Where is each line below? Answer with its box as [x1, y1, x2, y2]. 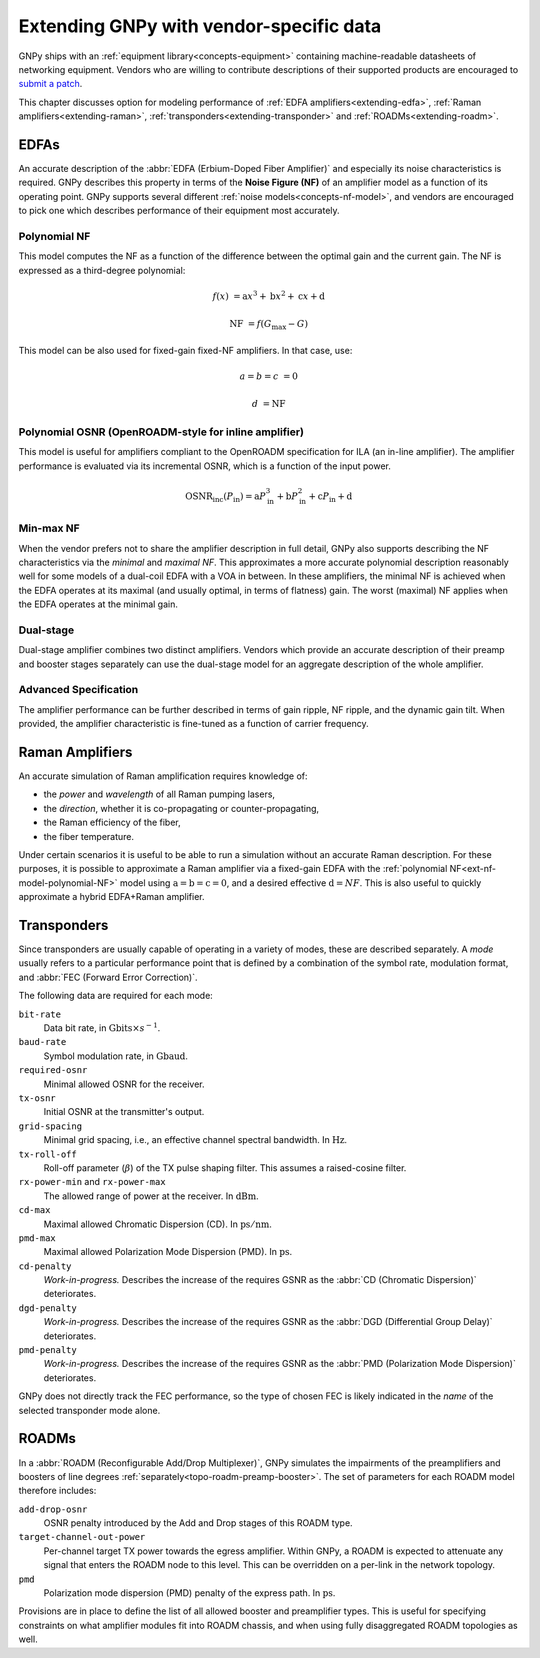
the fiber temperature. [43, 830, 135, 842]
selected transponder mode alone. [18, 1404, 161, 1416]
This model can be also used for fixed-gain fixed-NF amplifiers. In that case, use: [18, 344, 353, 356]
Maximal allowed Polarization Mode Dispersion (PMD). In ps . [43, 1246, 293, 1258]
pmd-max [18, 1232, 57, 1244]
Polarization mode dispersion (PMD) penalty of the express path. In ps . [43, 1587, 336, 1599]
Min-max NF [18, 521, 80, 535]
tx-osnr [18, 1093, 57, 1104]
